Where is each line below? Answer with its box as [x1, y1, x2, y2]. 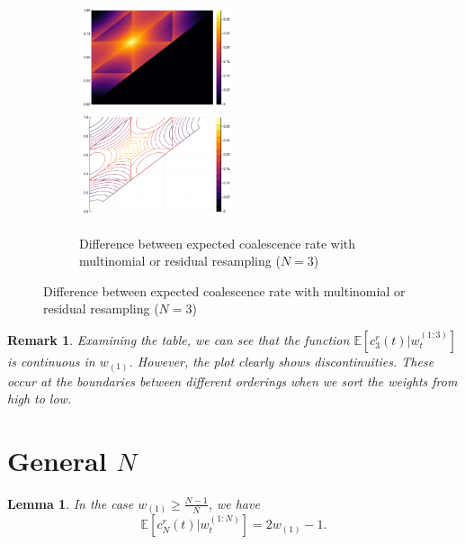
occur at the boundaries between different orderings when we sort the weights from [7, 371, 458, 390]
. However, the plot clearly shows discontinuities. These [129, 352, 434, 370]
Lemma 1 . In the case [7, 494, 134, 512]
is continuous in [7, 352, 95, 370]
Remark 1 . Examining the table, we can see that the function [7, 331, 350, 349]
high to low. [7, 389, 72, 408]
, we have [208, 494, 260, 512]
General [7, 441, 107, 478]
